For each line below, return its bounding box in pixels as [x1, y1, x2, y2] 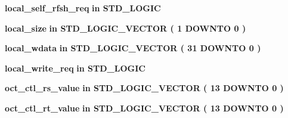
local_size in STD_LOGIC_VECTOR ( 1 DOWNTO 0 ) [5, 21, 246, 34]
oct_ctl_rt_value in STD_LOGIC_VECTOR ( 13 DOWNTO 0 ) [5, 101, 284, 114]
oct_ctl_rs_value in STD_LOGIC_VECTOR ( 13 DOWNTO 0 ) [5, 82, 284, 94]
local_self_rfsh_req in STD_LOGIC [5, 2, 161, 14]
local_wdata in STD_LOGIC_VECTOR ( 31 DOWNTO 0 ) [5, 42, 261, 54]
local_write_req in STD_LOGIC [5, 61, 145, 74]
